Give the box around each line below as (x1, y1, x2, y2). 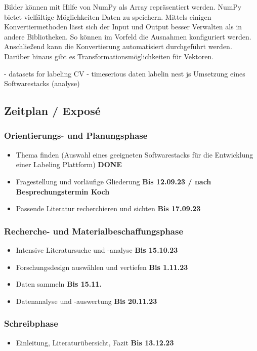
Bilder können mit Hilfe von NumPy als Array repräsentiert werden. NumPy (4, 2, 242, 12)
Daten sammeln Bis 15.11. (16, 279, 102, 289)
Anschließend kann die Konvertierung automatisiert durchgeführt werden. (4, 41, 232, 52)
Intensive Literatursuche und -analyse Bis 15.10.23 (16, 244, 178, 255)
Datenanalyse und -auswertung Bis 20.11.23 (16, 295, 157, 306)
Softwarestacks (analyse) (4, 78, 80, 89)
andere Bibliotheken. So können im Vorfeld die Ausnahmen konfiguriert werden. (4, 31, 251, 42)
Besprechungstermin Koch (16, 186, 110, 197)
